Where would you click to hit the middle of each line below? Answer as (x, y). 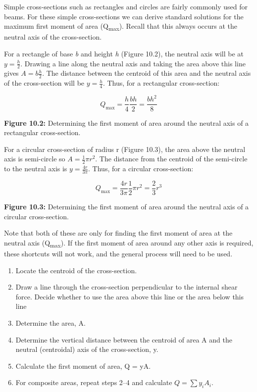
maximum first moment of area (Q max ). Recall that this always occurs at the (121, 26)
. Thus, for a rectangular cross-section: (161, 83)
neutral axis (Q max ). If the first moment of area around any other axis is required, (129, 243)
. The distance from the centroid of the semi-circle (171, 159)
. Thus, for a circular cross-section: (141, 169)
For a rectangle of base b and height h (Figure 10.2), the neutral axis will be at (124, 53)
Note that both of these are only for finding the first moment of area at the (118, 233)
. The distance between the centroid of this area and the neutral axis (147, 73)
